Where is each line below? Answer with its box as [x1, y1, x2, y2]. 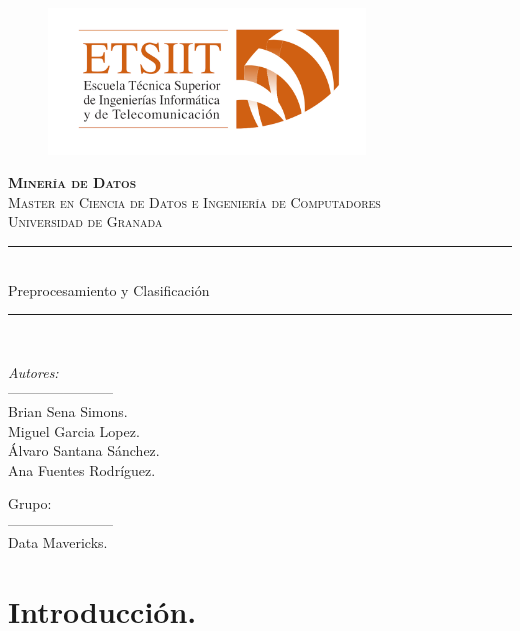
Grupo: [8, 493, 52, 514]
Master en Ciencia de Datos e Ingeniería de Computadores [8, 191, 381, 212]
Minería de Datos [8, 172, 137, 193]
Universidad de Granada [8, 211, 163, 232]
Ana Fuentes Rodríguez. [8, 459, 156, 480]
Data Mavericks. [8, 532, 108, 553]
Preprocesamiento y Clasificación [8, 279, 210, 300]
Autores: [8, 361, 59, 382]
